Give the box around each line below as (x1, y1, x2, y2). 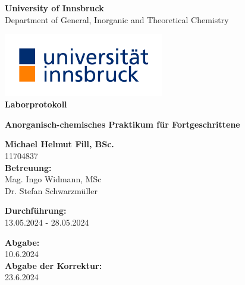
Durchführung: (5, 204, 67, 217)
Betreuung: (5, 161, 52, 173)
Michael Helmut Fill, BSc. (5, 138, 114, 150)
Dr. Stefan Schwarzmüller (5, 184, 98, 197)
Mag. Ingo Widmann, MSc (5, 173, 102, 185)
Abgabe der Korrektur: (5, 259, 102, 271)
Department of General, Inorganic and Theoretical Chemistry (5, 13, 229, 26)
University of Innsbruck (5, 2, 104, 14)
